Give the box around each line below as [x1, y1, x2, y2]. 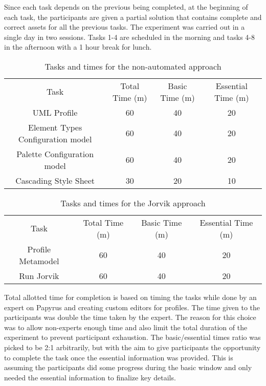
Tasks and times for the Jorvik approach [60, 197, 206, 209]
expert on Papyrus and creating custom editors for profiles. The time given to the [4, 302, 260, 312]
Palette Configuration [16, 147, 94, 160]
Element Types [28, 121, 82, 133]
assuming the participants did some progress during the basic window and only [4, 362, 252, 373]
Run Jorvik [19, 269, 59, 282]
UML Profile [32, 106, 78, 118]
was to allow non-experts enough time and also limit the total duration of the [4, 321, 248, 332]
